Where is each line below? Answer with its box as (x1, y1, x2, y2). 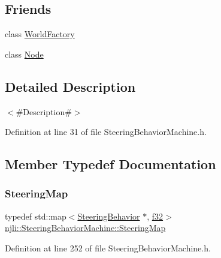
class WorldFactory (5, 28, 75, 40)
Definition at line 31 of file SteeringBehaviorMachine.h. (5, 125, 207, 138)
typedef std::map (5, 209, 66, 222)
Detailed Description (5, 77, 136, 95)
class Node (5, 47, 44, 60)
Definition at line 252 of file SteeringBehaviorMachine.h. (5, 241, 211, 254)
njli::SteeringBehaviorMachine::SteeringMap (5, 221, 166, 234)
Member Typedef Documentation (5, 155, 216, 173)
